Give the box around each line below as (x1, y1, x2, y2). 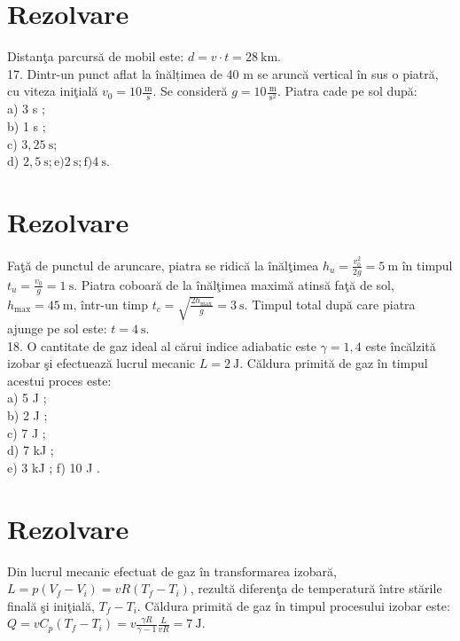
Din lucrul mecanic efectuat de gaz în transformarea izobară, (7, 561, 337, 580)
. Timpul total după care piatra (244, 294, 416, 313)
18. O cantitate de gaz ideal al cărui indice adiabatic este (7, 336, 316, 355)
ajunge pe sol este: (7, 319, 107, 338)
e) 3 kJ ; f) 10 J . (7, 457, 100, 476)
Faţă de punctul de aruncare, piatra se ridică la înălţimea (7, 255, 319, 274)
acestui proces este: (7, 371, 112, 389)
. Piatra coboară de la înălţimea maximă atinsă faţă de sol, (74, 275, 394, 293)
